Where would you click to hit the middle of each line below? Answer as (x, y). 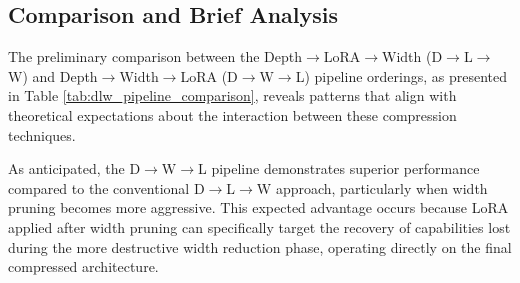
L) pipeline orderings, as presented (401, 75)
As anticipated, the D (74, 168)
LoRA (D (209, 75)
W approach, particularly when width (372, 187)
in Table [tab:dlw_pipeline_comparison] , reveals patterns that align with (232, 95)
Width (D (412, 56)
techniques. (42, 134)
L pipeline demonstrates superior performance (338, 168)
